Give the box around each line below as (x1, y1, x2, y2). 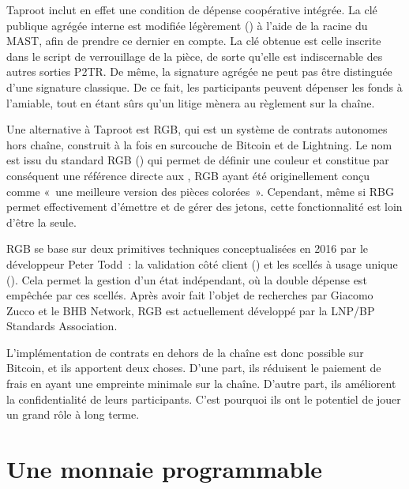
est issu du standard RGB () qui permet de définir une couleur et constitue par (6, 152, 389, 168)
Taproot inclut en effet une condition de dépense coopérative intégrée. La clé (6, 2, 377, 17)
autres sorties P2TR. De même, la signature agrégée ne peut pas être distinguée (6, 63, 392, 80)
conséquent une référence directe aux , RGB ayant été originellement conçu (6, 167, 370, 183)
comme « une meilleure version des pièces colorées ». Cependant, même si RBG (6, 182, 394, 199)
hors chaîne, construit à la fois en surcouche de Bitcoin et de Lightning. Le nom (6, 136, 392, 152)
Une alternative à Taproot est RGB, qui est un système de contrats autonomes (6, 121, 388, 137)
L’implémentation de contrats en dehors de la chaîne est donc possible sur (6, 344, 364, 360)
